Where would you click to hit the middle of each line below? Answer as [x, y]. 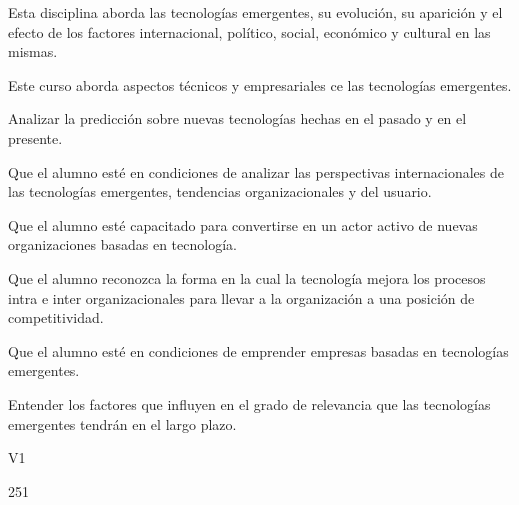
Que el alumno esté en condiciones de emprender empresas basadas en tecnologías [258, 350]
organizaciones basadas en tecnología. [122, 244]
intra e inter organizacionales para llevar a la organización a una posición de [241, 297]
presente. [35, 137]
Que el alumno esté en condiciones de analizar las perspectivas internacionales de [256, 171]
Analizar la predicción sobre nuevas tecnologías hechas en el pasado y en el [237, 118]
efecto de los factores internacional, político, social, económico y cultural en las [249, 31]
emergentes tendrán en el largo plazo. [122, 423]
